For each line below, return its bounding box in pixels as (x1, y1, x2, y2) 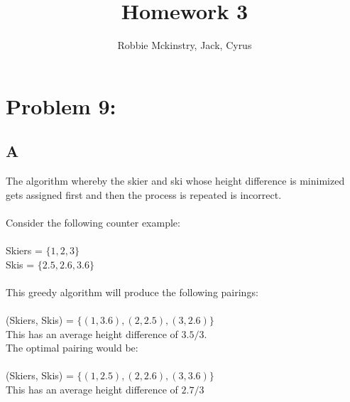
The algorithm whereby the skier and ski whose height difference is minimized (6, 173, 345, 188)
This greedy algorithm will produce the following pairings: (6, 284, 258, 299)
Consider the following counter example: (6, 214, 180, 229)
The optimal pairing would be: (6, 340, 138, 355)
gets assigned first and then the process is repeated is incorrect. (6, 187, 282, 202)
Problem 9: (6, 91, 116, 120)
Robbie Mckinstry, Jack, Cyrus (117, 38, 252, 53)
